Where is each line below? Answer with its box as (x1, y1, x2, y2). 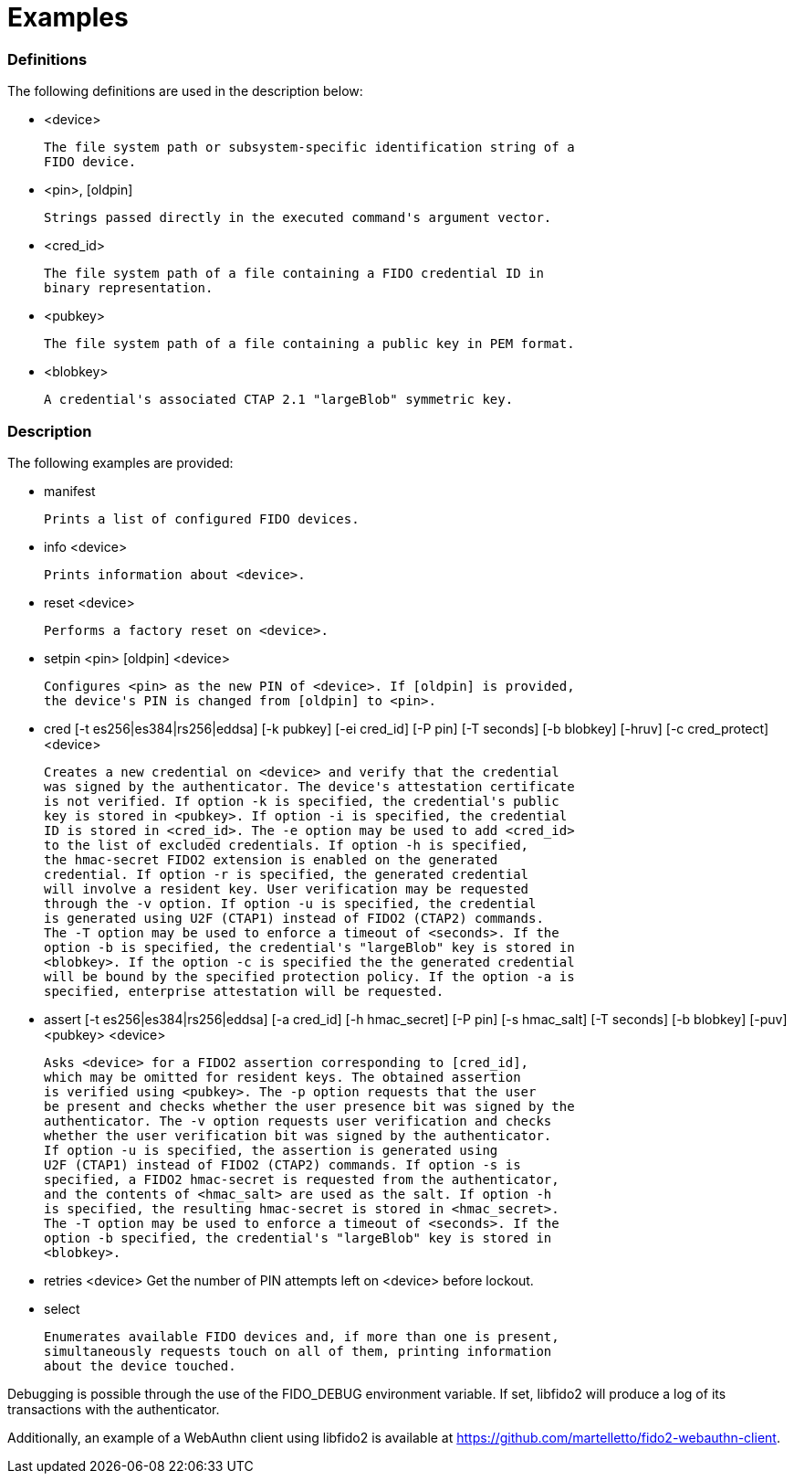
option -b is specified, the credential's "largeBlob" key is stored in (44, 939, 575, 955)
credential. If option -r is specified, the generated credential (44, 866, 529, 882)
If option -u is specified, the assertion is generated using (44, 1142, 498, 1158)
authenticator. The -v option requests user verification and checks (44, 1113, 552, 1128)
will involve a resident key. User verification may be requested (44, 881, 529, 896)
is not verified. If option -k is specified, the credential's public (44, 793, 559, 809)
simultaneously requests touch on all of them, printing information (44, 1343, 552, 1359)
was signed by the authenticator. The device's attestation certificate (44, 778, 575, 794)
